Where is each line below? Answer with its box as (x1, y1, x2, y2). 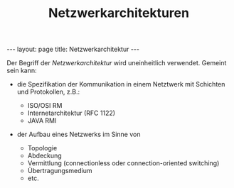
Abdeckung (27, 151, 62, 160)
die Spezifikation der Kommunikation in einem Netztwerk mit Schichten (16, 80, 225, 89)
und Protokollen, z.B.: (16, 87, 80, 96)
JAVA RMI (27, 116, 57, 125)
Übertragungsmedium (27, 167, 92, 175)
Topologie (27, 144, 58, 153)
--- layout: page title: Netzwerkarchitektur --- (6, 45, 140, 54)
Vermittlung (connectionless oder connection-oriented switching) (27, 159, 220, 167)
